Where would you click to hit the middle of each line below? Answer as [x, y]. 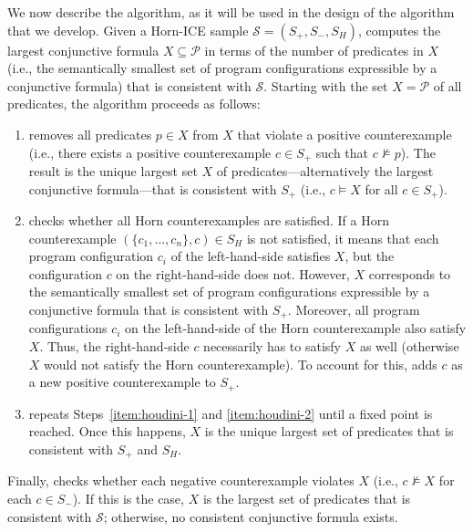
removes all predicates [90, 134]
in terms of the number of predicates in [314, 50]
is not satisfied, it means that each [343, 238]
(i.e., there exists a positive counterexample [150, 152]
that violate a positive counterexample [344, 134]
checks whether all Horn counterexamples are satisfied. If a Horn [209, 220]
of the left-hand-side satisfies [251, 256]
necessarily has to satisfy [272, 346]
